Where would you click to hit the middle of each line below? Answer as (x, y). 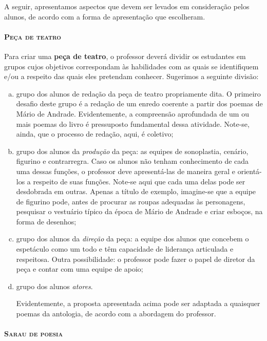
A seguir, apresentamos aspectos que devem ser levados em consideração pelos (127, 6)
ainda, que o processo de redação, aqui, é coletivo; (95, 134)
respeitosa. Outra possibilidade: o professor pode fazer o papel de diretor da (136, 259)
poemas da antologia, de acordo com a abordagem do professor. (116, 314)
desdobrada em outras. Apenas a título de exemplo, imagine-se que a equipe (136, 191)
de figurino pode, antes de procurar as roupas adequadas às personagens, (131, 201)
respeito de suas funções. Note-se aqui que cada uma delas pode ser (139, 181)
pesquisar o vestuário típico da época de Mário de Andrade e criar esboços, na (139, 211)
